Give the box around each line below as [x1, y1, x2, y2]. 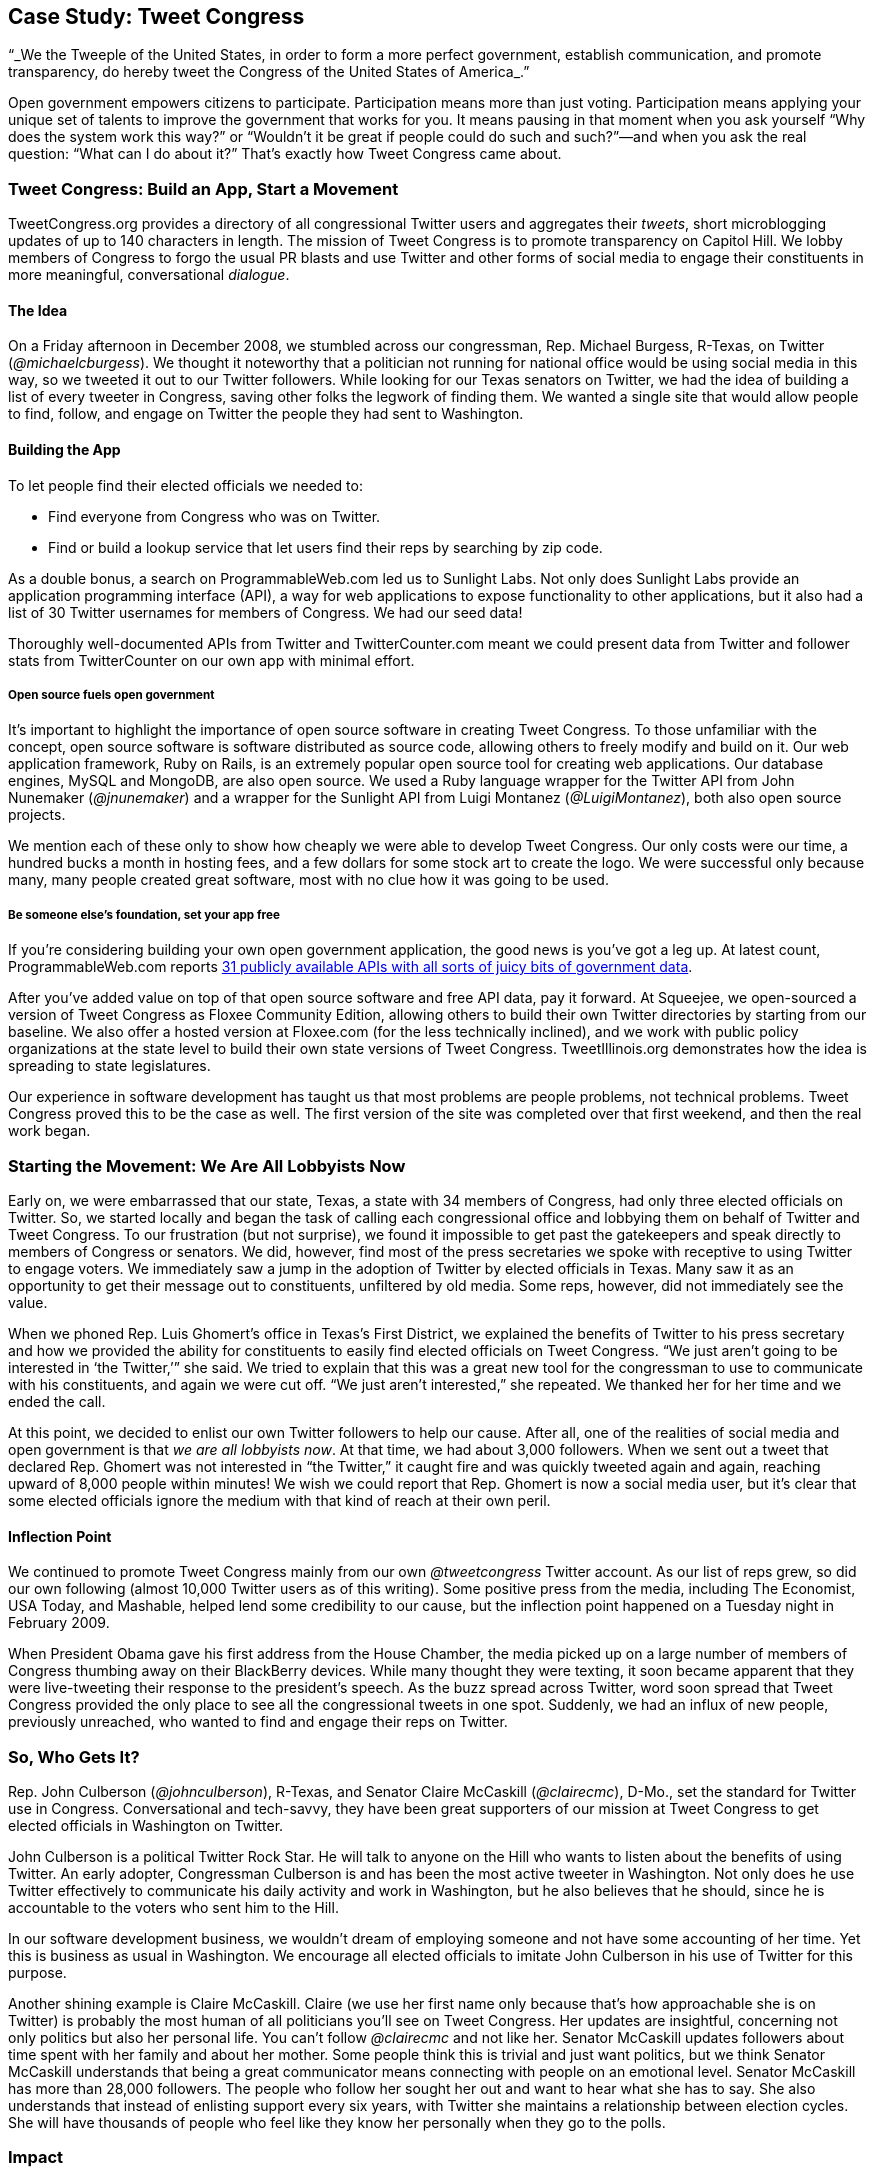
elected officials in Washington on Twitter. [8, 1816, 284, 1834]
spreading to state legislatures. [8, 1057, 211, 1075]
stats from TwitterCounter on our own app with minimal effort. [8, 651, 415, 669]
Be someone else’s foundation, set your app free [8, 907, 280, 922]
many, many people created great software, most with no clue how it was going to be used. [8, 871, 609, 889]
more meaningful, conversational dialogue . [8, 266, 290, 284]
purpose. [8, 1963, 67, 1981]
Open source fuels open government [8, 688, 215, 702]
